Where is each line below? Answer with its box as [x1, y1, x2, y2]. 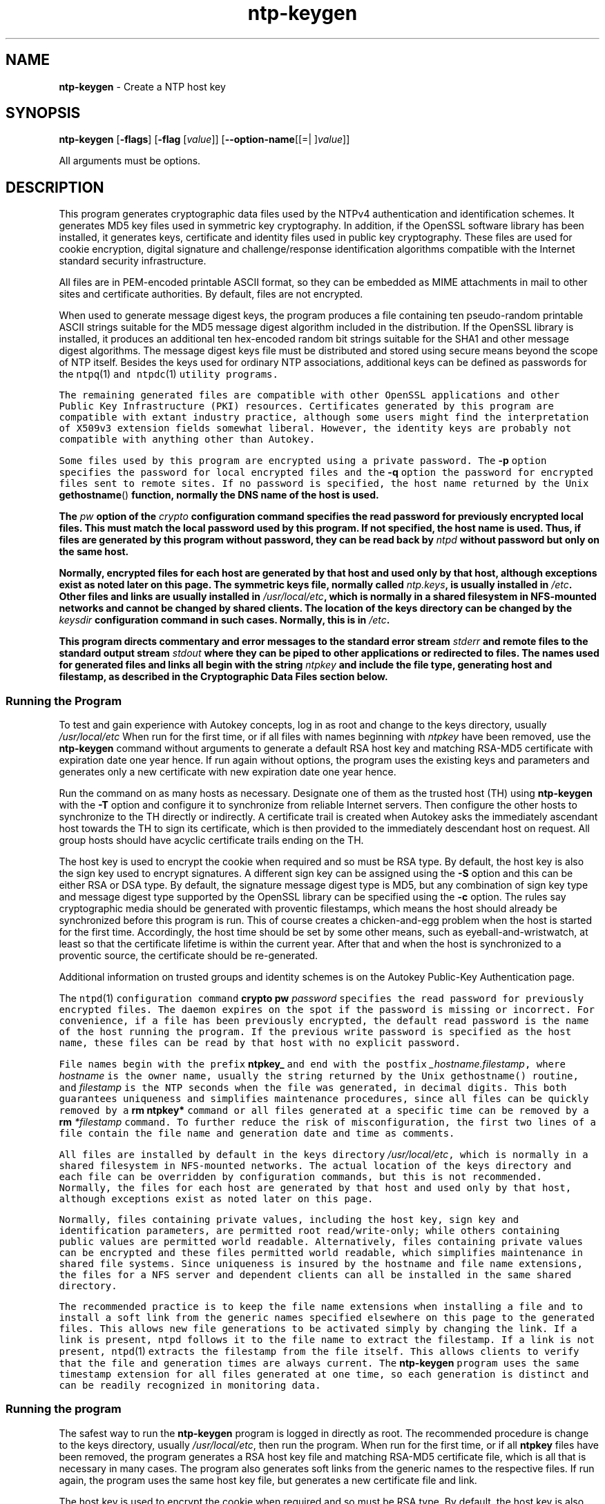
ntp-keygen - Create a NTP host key [59, 80, 226, 93]
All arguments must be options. [59, 155, 201, 167]
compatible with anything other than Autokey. [59, 434, 316, 445]
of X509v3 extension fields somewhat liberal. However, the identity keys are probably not [59, 423, 572, 434]
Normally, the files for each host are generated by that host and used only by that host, [59, 1182, 572, 1194]
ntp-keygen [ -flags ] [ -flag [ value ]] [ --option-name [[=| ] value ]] [59, 133, 350, 146]
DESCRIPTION [6, 178, 104, 196]
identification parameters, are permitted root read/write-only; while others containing [59, 1225, 560, 1237]
